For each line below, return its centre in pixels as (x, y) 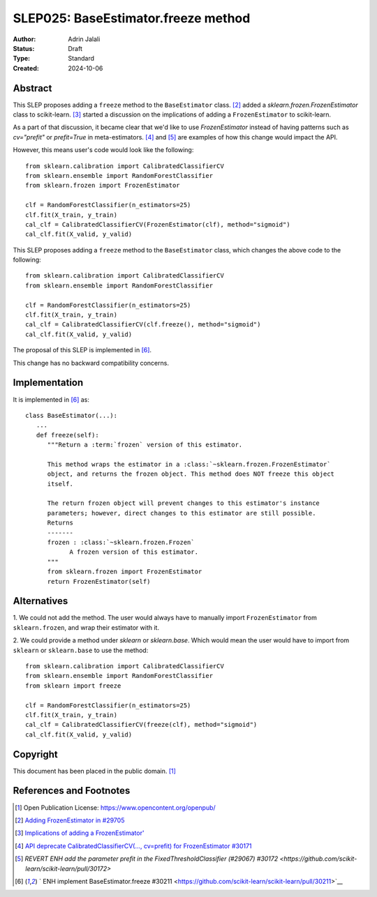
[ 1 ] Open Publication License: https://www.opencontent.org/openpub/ (115, 807)
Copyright (36, 754)
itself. (60, 484)
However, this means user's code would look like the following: (103, 150)
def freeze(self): (67, 435)
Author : (24, 39)
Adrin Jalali (84, 39)
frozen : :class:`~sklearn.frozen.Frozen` (121, 542)
